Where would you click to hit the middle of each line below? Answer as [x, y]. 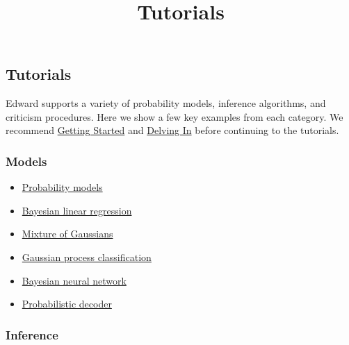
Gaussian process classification [87, 256]
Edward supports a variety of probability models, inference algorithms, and [166, 103]
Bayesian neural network [74, 280]
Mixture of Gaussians [67, 234]
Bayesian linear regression [77, 210]
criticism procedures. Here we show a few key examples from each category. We [174, 116]
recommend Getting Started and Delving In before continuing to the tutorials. [172, 130]
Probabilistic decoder [67, 304]
